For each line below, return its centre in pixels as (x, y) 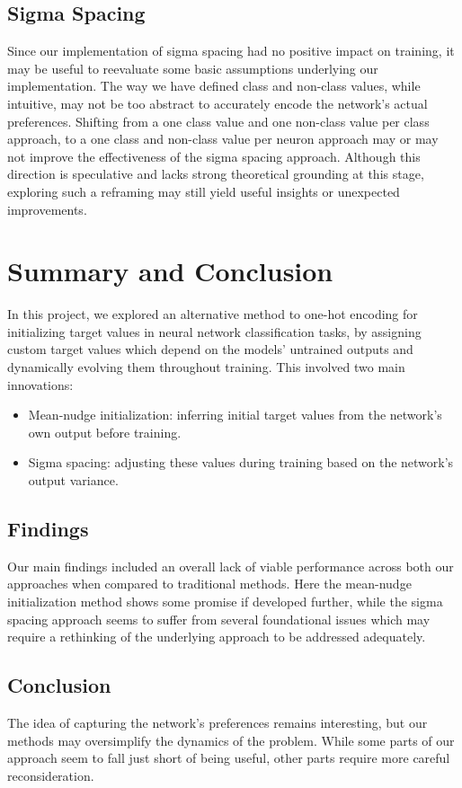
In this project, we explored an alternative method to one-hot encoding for (213, 314)
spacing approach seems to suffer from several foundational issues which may (219, 619)
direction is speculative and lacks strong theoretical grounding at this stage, (216, 174)
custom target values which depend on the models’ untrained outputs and (210, 349)
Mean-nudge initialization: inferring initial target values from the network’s (235, 415)
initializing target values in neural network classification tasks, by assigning (214, 331)
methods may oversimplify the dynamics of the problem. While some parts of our (231, 740)
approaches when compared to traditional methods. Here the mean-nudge (209, 584)
